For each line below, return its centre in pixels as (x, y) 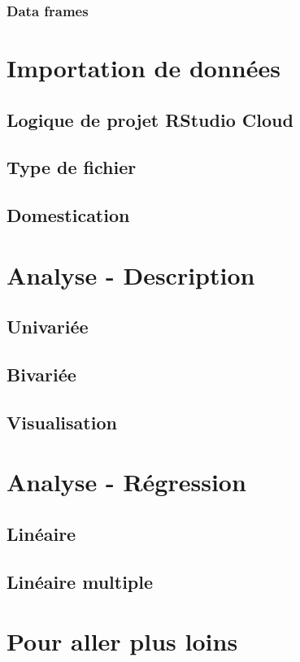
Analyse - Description (131, 274)
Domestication (68, 215)
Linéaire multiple (80, 581)
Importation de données (143, 68)
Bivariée (41, 375)
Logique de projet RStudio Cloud (150, 119)
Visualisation (62, 422)
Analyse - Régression (126, 482)
